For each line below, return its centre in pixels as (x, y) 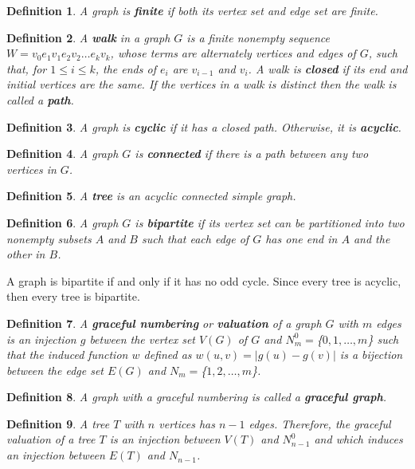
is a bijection (371, 355)
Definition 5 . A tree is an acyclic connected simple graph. (151, 196)
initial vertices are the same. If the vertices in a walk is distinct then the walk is (202, 84)
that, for (27, 68)
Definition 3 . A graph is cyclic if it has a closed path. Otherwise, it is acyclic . (204, 126)
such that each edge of (195, 238)
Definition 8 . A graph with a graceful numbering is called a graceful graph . (197, 397)
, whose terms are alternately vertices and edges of (233, 53)
